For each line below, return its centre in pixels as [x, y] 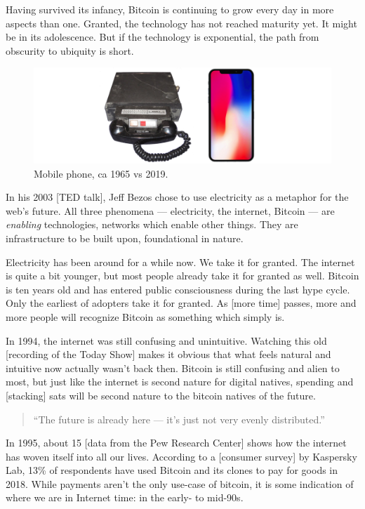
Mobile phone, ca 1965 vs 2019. [101, 173]
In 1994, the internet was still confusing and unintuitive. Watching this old [166, 340]
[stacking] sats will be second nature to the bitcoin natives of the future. [161, 395]
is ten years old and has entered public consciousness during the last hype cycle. [178, 289]
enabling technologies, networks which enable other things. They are [152, 224]
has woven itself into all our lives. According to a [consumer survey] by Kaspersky [181, 456]
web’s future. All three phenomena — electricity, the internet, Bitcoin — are [170, 210]
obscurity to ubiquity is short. [70, 50]
